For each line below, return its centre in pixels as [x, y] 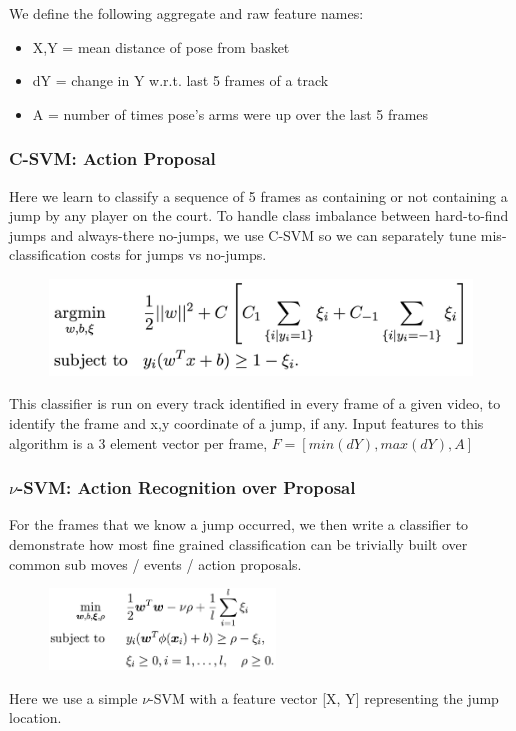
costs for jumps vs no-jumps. [178, 254]
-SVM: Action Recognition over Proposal [186, 487]
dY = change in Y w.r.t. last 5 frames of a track [180, 80]
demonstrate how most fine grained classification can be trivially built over [238, 544]
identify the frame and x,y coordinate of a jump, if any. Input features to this [246, 423]
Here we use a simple [73, 697]
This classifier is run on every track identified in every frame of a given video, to [255, 403]
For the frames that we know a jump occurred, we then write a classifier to [239, 524]
